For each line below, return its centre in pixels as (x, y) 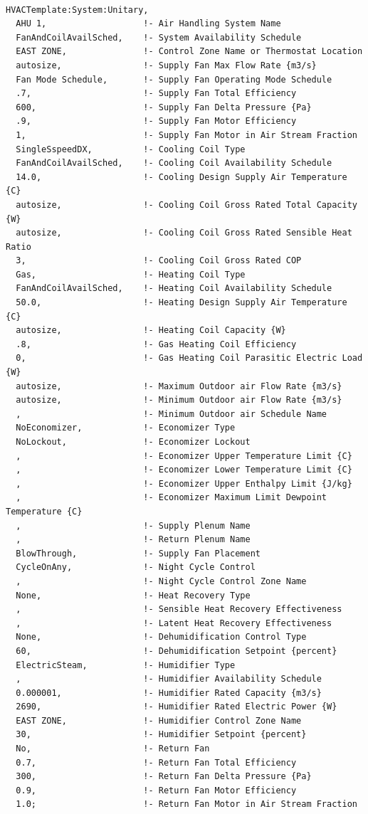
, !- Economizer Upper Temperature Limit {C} (184, 456)
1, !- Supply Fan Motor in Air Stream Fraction (186, 135)
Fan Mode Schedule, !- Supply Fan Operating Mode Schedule (174, 79)
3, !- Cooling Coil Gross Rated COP (159, 261)
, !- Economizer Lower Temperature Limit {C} (184, 470)
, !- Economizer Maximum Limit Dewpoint (172, 498)
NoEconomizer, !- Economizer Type (126, 428)
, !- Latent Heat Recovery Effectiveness (174, 623)
